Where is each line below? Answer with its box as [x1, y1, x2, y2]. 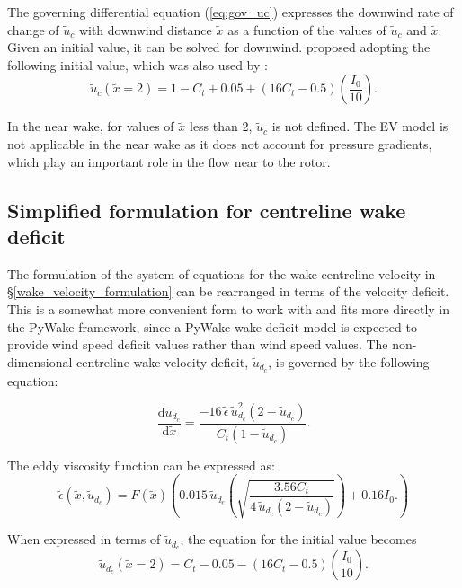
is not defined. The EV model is [271, 117, 449, 136]
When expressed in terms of [7, 530, 161, 549]
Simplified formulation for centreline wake [7, 196, 406, 224]
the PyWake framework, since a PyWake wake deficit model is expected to [7, 317, 417, 336]
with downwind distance [78, 20, 212, 39]
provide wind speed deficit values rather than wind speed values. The [7, 335, 388, 354]
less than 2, [189, 117, 253, 136]
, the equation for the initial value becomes [180, 530, 417, 549]
